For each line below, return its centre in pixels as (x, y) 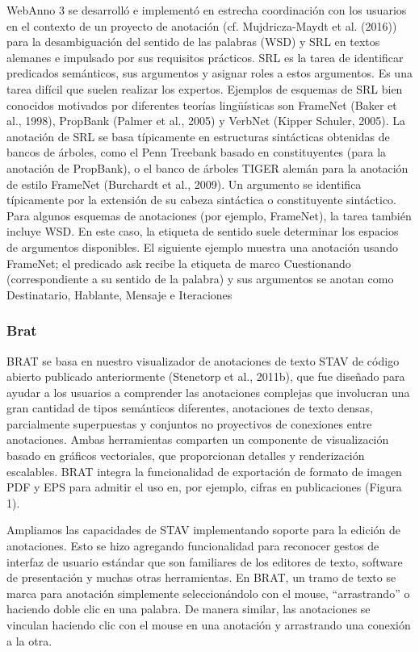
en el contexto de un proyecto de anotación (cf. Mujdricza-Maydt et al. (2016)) (202, 25)
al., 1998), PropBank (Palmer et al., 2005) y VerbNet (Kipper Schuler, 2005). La (206, 121)
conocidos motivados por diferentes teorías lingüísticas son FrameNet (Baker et (202, 104)
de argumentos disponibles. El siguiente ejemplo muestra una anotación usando (202, 247)
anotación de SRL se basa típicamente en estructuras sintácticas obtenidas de (198, 136)
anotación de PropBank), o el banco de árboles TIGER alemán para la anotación (207, 167)
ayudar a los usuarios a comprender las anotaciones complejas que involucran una (208, 392)
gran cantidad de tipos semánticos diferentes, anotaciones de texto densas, (190, 408)
